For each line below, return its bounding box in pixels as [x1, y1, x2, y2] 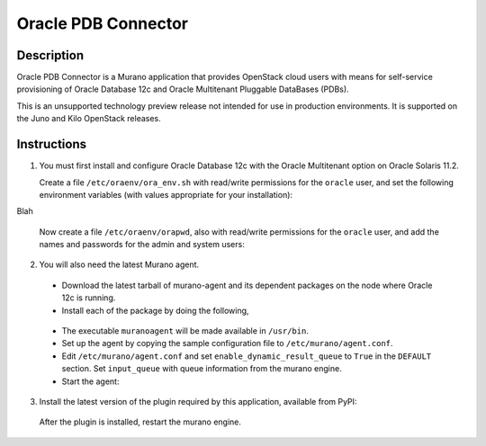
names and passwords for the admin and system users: [39, 239, 245, 250]
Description [16, 48, 85, 63]
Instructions [16, 137, 87, 152]
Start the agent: [61, 376, 120, 387]
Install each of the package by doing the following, [61, 305, 249, 316]
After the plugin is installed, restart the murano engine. [39, 416, 242, 427]
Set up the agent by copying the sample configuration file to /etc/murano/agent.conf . [61, 338, 393, 349]
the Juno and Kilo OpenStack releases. [16, 113, 161, 124]
